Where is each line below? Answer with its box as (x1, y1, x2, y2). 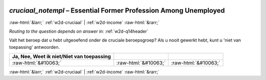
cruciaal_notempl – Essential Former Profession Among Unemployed (9, 6, 225, 15)
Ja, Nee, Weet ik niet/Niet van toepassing (12, 53, 111, 60)
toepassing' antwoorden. (9, 44, 60, 50)
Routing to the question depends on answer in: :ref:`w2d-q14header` (9, 28, 149, 34)
